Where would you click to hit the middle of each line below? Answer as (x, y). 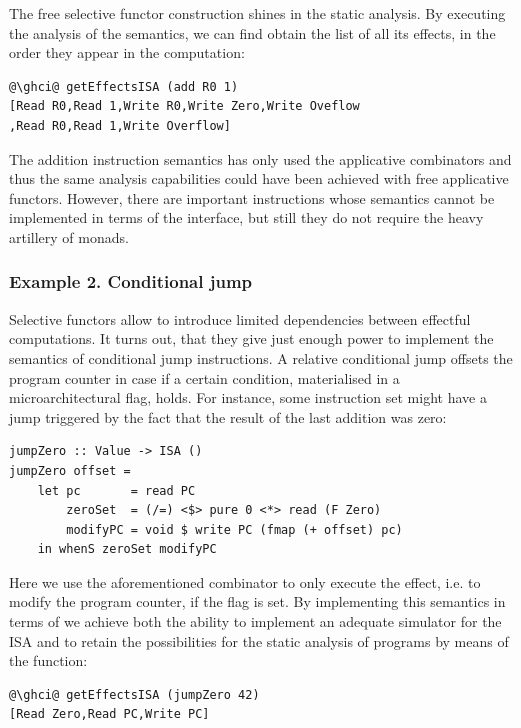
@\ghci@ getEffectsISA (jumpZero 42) (134, 694)
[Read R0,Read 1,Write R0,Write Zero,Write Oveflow (184, 106)
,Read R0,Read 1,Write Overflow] (120, 125)
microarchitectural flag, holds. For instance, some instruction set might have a (248, 397)
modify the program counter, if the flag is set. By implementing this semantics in (257, 601)
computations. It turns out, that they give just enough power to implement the (251, 338)
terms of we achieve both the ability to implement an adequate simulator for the (255, 621)
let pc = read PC (116, 490)
